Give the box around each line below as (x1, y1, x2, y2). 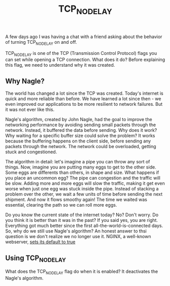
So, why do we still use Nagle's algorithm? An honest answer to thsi (5, 228, 147, 234)
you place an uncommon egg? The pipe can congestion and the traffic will (5, 175, 161, 181)
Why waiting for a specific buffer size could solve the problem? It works (5, 133, 155, 139)
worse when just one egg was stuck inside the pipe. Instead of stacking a (5, 186, 159, 192)
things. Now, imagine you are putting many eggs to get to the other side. (5, 164, 156, 170)
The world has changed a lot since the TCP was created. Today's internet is (5, 90, 163, 97)
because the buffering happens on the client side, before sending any (5, 138, 151, 144)
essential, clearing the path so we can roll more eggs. (5, 202, 117, 208)
